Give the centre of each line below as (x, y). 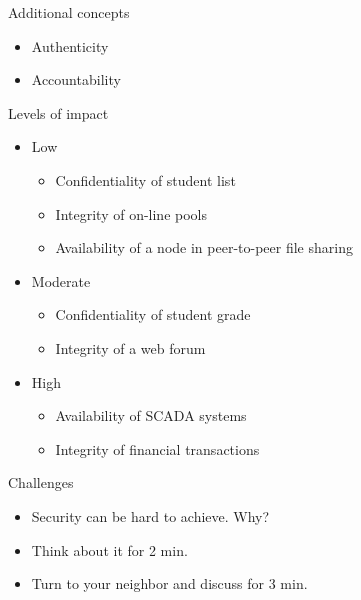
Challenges (41, 482)
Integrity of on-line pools (131, 213)
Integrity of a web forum (130, 347)
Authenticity (70, 45)
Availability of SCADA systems (151, 415)
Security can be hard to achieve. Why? (150, 515)
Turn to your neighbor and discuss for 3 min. (169, 583)
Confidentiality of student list (145, 179)
